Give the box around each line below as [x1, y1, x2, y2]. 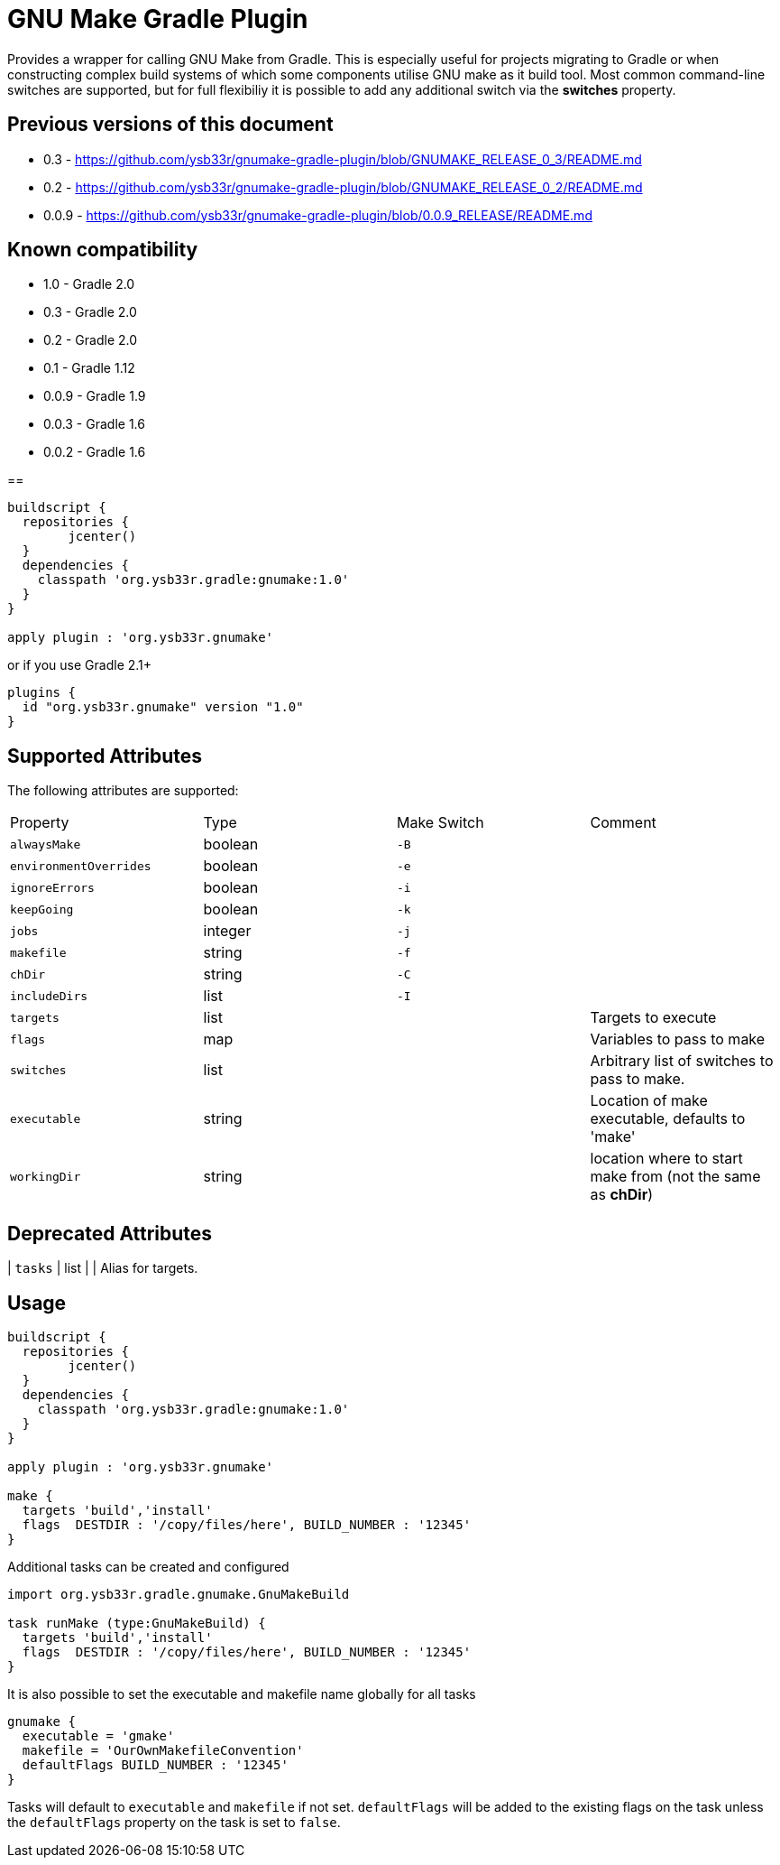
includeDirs [10, 988, 88, 1003]
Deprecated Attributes [7, 1221, 213, 1245]
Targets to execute [590, 1008, 717, 1027]
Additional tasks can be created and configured [7, 1558, 289, 1574]
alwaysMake [10, 837, 81, 851]
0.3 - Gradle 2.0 [43, 304, 137, 320]
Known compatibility [7, 238, 198, 262]
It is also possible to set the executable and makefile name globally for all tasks [7, 1685, 476, 1702]
